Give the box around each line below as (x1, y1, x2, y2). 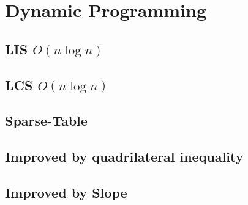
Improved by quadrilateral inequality (5, 147, 244, 166)
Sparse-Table (5, 111, 88, 130)
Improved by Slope (5, 182, 127, 201)
